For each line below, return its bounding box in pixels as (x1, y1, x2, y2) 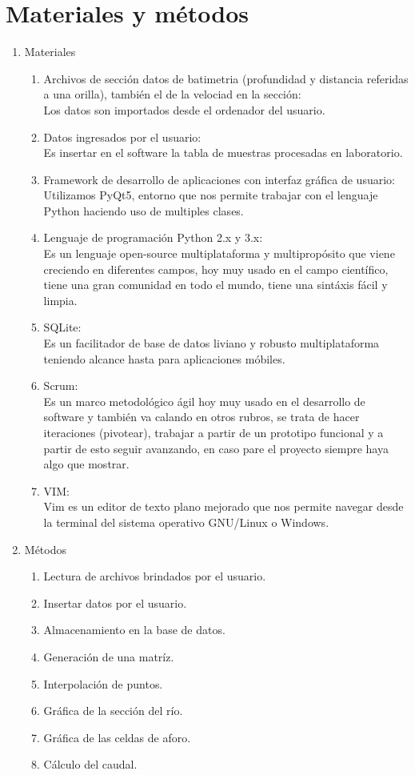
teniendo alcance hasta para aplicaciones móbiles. (43, 350, 285, 367)
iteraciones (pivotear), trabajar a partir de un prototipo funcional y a (43, 424, 384, 440)
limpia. (43, 291, 78, 308)
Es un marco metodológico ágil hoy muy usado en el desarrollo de (43, 392, 365, 409)
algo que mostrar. (43, 456, 130, 472)
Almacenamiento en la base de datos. (43, 621, 225, 638)
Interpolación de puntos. (43, 675, 163, 692)
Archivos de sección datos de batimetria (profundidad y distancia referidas (43, 70, 409, 86)
